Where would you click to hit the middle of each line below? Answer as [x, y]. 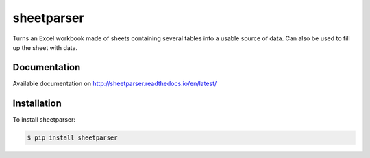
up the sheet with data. [45, 47]
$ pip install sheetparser [72, 137]
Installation [37, 103]
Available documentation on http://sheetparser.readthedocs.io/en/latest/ [115, 83]
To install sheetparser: [44, 119]
